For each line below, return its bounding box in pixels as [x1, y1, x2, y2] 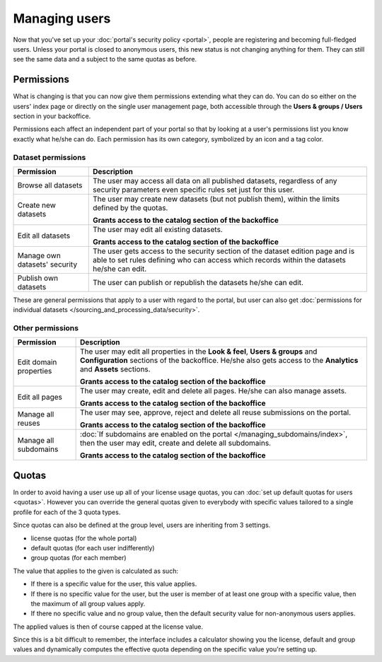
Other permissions [13, 323, 79, 333]
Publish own [17, 273, 59, 283]
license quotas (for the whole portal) [30, 534, 137, 542]
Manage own [17, 250, 62, 260]
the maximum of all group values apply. [30, 599, 146, 608]
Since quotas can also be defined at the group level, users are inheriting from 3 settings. [13, 521, 271, 530]
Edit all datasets [17, 231, 71, 240]
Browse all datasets [17, 180, 83, 190]
